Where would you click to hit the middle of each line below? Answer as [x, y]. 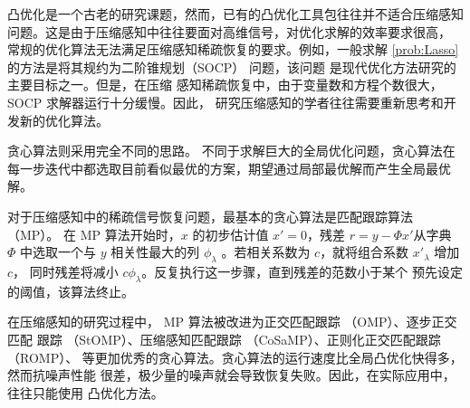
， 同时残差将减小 [66, 271]
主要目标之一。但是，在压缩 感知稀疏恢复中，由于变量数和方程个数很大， [225, 85]
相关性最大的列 [155, 252]
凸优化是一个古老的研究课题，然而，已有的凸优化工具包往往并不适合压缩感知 [235, 14]
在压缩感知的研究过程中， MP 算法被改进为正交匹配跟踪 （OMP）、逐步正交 [232, 322]
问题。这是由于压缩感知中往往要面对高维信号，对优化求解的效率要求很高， [229, 31]
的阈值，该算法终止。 [71, 291]
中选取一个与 [58, 252]
